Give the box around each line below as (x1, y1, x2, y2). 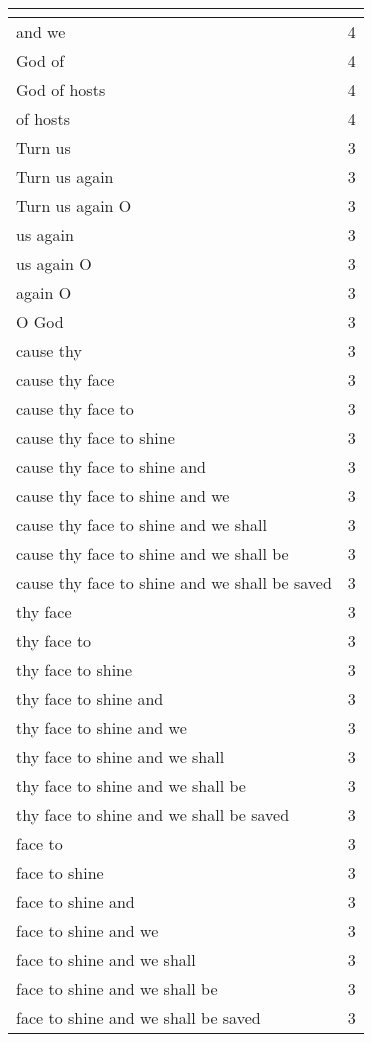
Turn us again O (16, 194, 132, 217)
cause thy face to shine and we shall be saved (16, 571, 332, 594)
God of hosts (16, 78, 106, 101)
